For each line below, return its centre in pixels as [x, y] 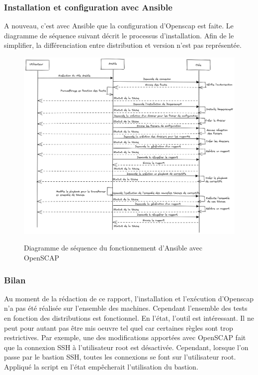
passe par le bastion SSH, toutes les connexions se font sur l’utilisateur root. [120, 357]
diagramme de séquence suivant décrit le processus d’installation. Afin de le [119, 35]
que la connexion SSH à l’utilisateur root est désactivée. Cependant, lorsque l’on [126, 347]
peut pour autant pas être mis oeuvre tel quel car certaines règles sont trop [119, 327]
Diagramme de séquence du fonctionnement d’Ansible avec [113, 248]
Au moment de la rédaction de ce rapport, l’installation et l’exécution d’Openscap [129, 298]
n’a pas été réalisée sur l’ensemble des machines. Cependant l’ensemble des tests [126, 308]
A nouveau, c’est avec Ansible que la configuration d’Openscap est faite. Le [119, 26]
